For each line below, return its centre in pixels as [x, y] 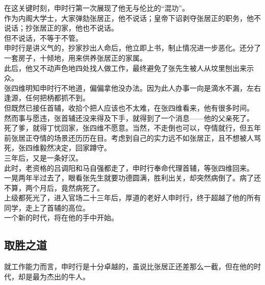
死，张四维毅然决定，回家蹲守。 [58, 148]
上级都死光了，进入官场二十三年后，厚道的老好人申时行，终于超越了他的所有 [132, 198]
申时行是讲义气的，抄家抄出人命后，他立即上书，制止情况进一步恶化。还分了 [132, 48]
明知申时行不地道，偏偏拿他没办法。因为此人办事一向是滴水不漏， [136, 87]
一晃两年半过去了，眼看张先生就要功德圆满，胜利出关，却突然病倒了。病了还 [132, 178]
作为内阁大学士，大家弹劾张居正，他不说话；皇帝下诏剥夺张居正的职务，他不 [132, 18]
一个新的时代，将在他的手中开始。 [61, 217]
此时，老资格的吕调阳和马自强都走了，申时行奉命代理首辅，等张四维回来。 [129, 167]
